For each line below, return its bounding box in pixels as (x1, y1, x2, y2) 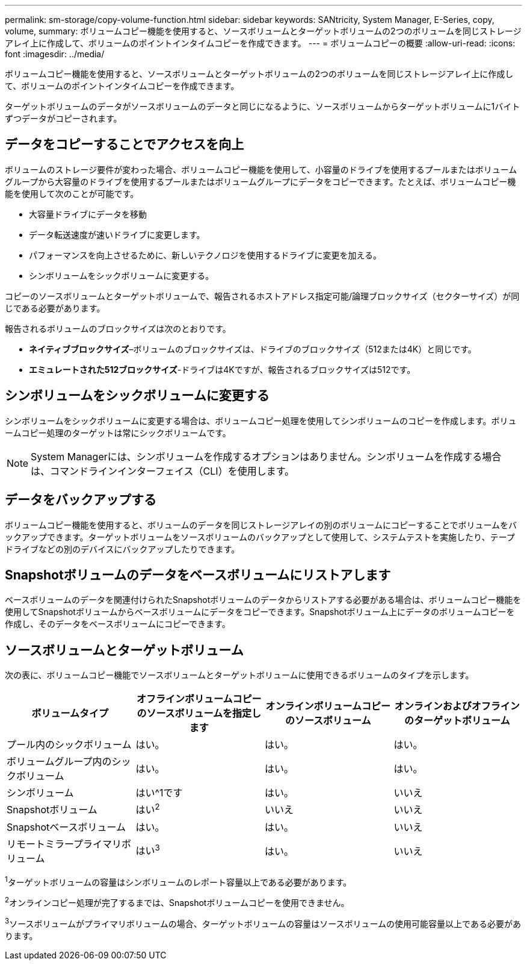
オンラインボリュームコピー (265, 700, 391, 713)
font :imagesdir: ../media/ (5, 49, 105, 59)
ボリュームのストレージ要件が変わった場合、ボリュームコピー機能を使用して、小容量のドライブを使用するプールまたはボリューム (5, 164, 517, 175)
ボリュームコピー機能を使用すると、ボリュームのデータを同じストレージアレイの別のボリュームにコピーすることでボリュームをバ (5, 519, 517, 530)
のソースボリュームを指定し (137, 707, 262, 720)
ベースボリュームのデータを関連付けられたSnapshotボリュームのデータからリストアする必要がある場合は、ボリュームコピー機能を (5, 595, 522, 605)
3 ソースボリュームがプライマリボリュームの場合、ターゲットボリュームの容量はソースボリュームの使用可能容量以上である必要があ (5, 916, 521, 929)
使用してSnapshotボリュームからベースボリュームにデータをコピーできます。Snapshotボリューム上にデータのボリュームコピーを (5, 607, 515, 617)
